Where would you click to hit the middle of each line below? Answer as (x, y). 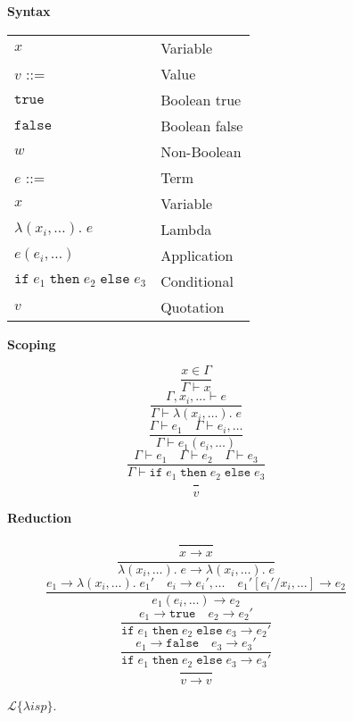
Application (197, 255)
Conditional (197, 281)
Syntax (29, 11)
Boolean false (202, 125)
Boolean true (201, 99)
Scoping (32, 344)
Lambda (186, 229)
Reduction (40, 517)
